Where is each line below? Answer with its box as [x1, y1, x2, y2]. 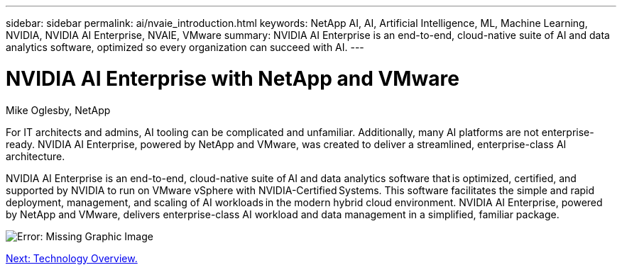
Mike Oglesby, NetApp [6, 103, 111, 116]
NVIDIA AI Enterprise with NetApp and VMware [6, 66, 459, 91]
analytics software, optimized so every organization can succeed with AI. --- [6, 41, 364, 53]
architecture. [6, 150, 65, 162]
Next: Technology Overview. [6, 252, 138, 264]
